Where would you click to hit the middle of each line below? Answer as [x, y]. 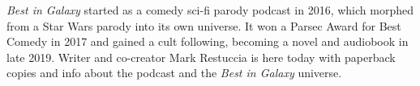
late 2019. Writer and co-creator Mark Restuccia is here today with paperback [201, 57]
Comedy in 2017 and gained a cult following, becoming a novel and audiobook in [208, 41]
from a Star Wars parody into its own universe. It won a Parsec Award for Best [204, 25]
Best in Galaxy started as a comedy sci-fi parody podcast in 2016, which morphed [210, 10]
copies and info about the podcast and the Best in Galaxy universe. [174, 73]
